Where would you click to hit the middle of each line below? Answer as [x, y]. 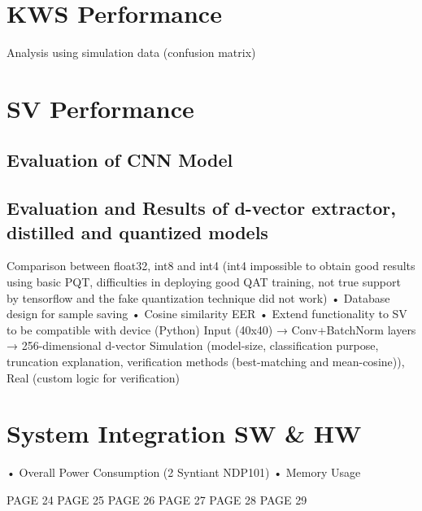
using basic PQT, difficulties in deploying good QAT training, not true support [204, 282]
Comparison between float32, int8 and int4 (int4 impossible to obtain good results [211, 266]
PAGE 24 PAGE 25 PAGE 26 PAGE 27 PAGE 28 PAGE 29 [157, 499]
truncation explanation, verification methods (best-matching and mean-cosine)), [206, 362]
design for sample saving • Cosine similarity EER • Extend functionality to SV [207, 314]
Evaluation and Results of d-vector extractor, [201, 208]
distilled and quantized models [137, 231]
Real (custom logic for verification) [94, 377]
